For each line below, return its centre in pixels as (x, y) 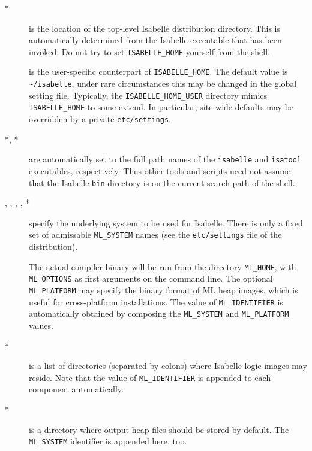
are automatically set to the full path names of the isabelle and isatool (165, 159)
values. (41, 325)
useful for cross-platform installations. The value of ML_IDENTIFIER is (156, 302)
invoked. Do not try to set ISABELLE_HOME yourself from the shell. (150, 51)
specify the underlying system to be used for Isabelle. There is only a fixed (166, 223)
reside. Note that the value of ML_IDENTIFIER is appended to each (150, 377)
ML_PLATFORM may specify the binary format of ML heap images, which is (163, 290)
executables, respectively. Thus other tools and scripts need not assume (160, 170)
